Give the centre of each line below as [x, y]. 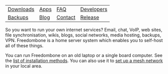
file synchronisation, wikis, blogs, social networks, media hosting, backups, [83, 35]
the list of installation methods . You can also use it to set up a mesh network [84, 60]
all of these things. [24, 45]
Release [90, 17]
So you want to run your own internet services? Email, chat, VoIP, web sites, [84, 30]
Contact [66, 17]
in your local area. [24, 66]
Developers [94, 9]
